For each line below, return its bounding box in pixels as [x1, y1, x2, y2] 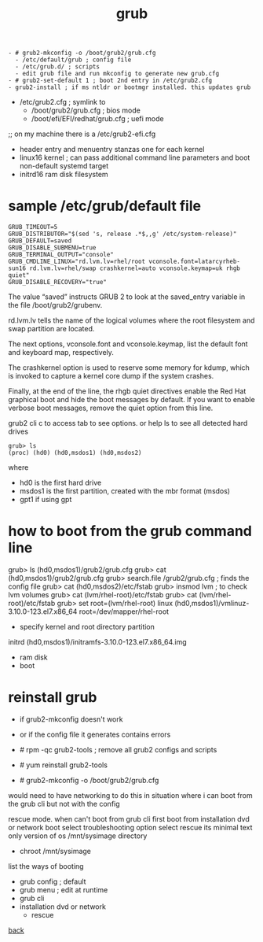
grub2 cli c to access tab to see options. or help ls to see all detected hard [8, 419, 248, 428]
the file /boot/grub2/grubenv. [8, 301, 103, 310]
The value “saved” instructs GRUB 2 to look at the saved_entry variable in [8, 292, 246, 301]
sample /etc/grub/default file [8, 198, 202, 215]
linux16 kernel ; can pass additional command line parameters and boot [19, 153, 250, 162]
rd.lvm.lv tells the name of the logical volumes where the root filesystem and [8, 316, 255, 325]
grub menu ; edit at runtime [19, 885, 108, 894]
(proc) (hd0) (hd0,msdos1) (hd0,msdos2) [8, 449, 143, 457]
